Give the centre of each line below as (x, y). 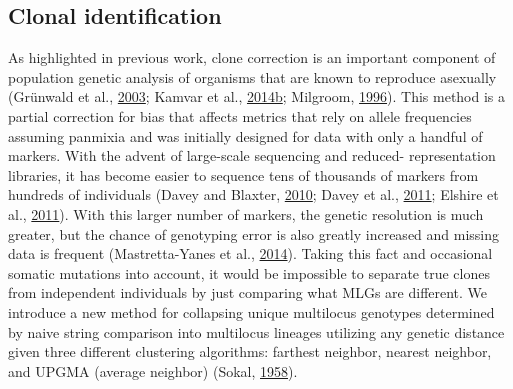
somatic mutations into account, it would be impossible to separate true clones (249, 272)
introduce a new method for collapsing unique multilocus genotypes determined (251, 311)
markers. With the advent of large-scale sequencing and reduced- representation (252, 155)
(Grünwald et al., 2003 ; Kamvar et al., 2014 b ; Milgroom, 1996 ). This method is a (257, 96)
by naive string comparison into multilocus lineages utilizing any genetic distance (256, 331)
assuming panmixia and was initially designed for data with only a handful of (245, 135)
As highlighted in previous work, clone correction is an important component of (252, 57)
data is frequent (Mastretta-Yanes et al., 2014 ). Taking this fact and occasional (250, 253)
